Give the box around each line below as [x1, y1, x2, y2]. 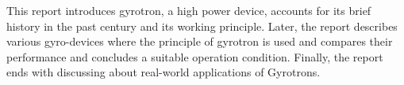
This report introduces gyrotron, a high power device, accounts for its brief [6, 2, 371, 18]
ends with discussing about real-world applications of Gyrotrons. [6, 64, 321, 80]
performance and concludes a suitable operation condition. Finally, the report [6, 48, 383, 65]
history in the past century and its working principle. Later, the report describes [6, 17, 398, 34]
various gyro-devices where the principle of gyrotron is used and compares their [6, 33, 393, 50]
